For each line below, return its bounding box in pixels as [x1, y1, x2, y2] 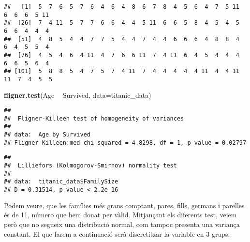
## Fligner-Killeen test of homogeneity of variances [4, 115, 184, 122]
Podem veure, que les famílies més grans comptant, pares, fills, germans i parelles [4, 200, 245, 210]
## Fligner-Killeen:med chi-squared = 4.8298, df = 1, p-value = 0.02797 [4, 139, 247, 146]
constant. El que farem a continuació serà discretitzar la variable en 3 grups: [4, 228, 230, 239]
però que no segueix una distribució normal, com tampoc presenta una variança [4, 219, 240, 229]
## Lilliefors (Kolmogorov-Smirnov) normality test [4, 162, 177, 169]
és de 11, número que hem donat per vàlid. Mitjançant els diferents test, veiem [4, 210, 237, 220]
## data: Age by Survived [4, 131, 90, 138]
